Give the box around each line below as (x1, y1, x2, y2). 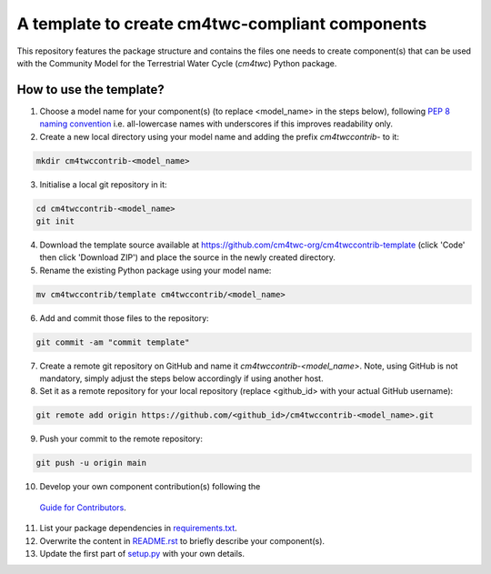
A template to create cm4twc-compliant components (16, 14, 427, 34)
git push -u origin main (35, 458, 147, 468)
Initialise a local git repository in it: (39, 178, 167, 190)
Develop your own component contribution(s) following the (39, 481, 261, 492)
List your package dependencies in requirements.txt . (39, 523, 238, 534)
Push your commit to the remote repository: (39, 433, 204, 445)
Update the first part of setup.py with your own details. (39, 548, 245, 559)
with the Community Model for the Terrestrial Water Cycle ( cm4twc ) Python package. (16, 57, 337, 68)
